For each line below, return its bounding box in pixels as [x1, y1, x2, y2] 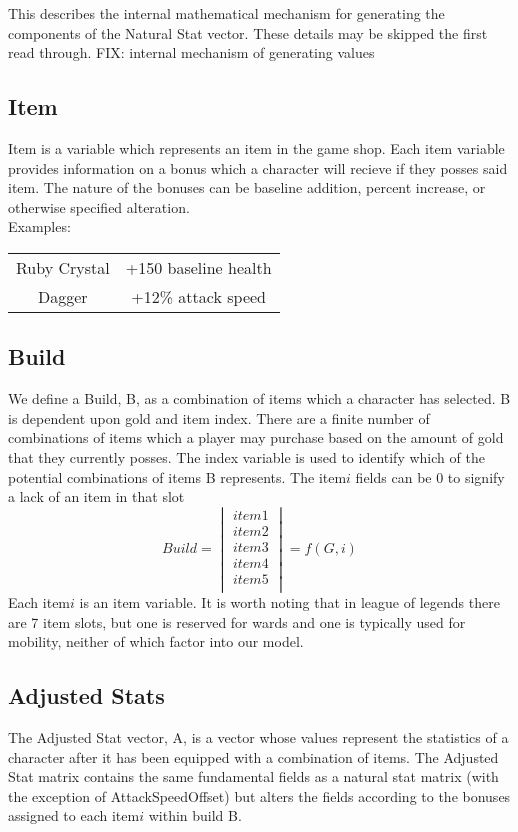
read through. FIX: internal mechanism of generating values [8, 42, 375, 63]
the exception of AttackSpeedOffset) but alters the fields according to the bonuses [8, 785, 511, 806]
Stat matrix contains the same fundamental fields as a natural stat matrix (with [8, 766, 499, 787]
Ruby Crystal [16, 255, 110, 279]
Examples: [8, 216, 71, 237]
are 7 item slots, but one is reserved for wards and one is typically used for [8, 611, 466, 632]
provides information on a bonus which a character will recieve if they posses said [8, 157, 508, 178]
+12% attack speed [131, 284, 267, 308]
